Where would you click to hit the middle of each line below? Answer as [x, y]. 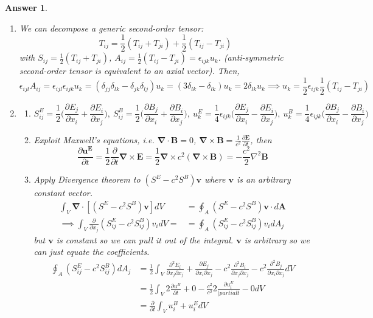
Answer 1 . [26, 7]
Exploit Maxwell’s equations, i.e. [94, 139]
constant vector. [63, 193]
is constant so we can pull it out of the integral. [145, 239]
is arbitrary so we [277, 239]
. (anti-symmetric [251, 57]
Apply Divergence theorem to [87, 179]
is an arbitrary [263, 179]
